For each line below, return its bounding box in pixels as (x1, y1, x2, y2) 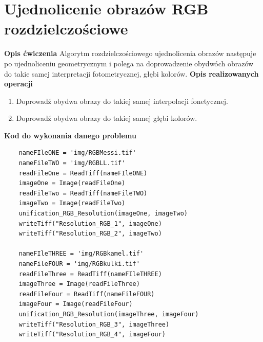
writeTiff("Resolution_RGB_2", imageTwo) (18, 230, 162, 238)
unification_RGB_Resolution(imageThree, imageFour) (18, 310, 199, 318)
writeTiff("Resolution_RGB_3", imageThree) (18, 320, 170, 328)
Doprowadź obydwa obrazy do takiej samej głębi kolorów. (16, 113, 197, 123)
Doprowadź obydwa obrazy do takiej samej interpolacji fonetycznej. (16, 95, 228, 106)
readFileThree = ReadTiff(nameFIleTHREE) (18, 270, 162, 278)
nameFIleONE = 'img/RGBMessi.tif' (18, 149, 136, 157)
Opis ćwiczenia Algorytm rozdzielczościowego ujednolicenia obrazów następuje (4, 48, 256, 59)
